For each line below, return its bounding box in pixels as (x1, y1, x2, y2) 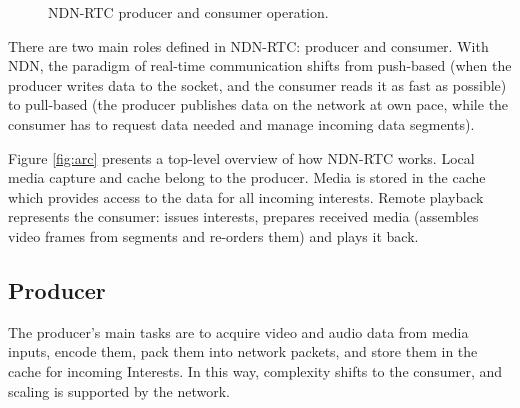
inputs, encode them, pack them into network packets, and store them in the (8, 341, 478, 362)
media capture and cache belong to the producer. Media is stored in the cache (8, 167, 486, 188)
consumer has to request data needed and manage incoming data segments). (8, 113, 475, 134)
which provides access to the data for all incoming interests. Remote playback (8, 186, 484, 207)
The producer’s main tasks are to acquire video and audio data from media (8, 321, 469, 342)
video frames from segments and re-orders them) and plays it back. (8, 225, 419, 246)
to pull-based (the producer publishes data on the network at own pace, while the (8, 94, 509, 115)
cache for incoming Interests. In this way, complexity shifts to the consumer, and (8, 360, 503, 381)
